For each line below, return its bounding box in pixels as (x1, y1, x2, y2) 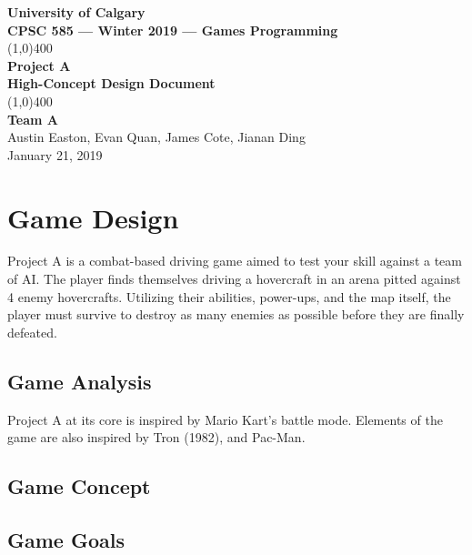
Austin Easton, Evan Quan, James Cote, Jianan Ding (7, 127, 306, 146)
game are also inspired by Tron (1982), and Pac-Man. (7, 428, 306, 447)
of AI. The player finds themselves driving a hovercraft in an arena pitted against (7, 269, 461, 288)
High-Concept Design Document (7, 74, 216, 93)
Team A (7, 109, 58, 128)
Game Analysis (7, 367, 152, 395)
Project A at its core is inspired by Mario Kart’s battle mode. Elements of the (7, 409, 443, 429)
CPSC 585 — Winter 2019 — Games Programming (7, 20, 338, 39)
